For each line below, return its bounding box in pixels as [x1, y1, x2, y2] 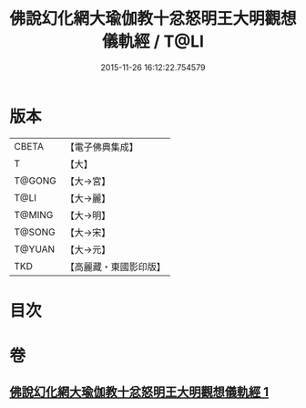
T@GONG [14, 174, 56, 187]
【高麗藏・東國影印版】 [65, 260, 166, 273]
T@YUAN [14, 243, 56, 256]
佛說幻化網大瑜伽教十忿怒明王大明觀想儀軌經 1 [9, 384, 270, 400]
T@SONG [14, 225, 56, 238]
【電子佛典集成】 [65, 141, 138, 153]
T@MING [14, 208, 54, 221]
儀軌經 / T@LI [101, 31, 205, 52]
